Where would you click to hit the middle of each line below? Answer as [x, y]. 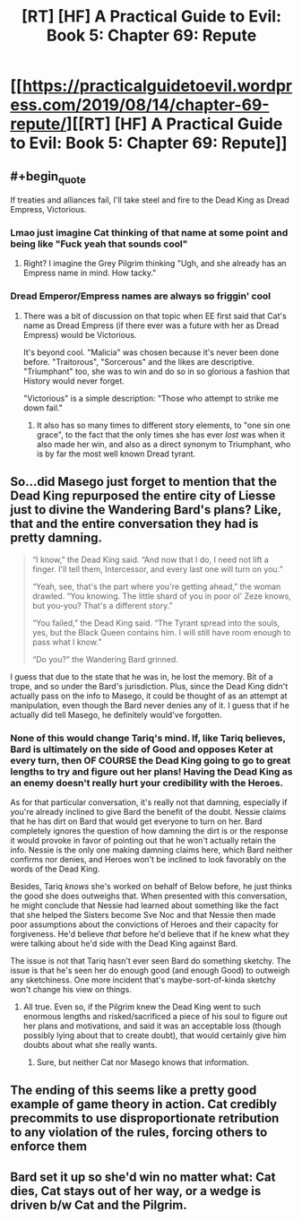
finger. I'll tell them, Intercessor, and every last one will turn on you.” [157, 569]
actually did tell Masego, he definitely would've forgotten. [116, 714]
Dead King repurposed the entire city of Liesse [143, 496]
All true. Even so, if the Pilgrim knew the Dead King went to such [142, 1007]
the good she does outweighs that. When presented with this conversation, [149, 896]
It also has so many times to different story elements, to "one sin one [163, 425]
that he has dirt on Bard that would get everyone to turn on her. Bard [136, 821]
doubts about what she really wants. [90, 1044]
